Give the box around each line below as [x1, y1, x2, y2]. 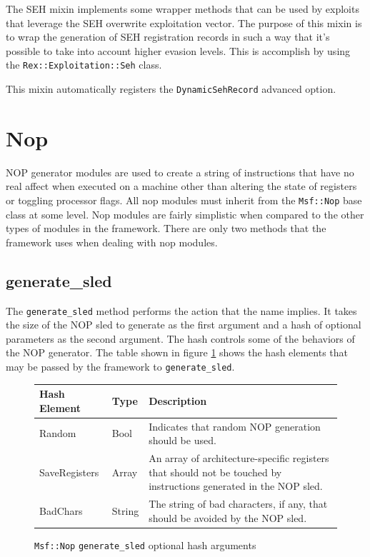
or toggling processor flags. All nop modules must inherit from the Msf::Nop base [6, 193, 362, 207]
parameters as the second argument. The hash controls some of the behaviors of [6, 331, 355, 346]
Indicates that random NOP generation [149, 418, 321, 433]
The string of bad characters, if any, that [149, 496, 328, 511]
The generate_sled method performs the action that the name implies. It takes [6, 303, 357, 318]
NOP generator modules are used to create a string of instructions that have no [6, 164, 354, 179]
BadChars [39, 503, 83, 518]
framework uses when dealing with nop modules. [6, 234, 218, 249]
